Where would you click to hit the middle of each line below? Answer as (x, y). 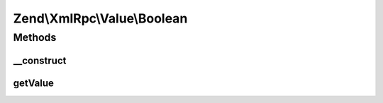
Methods (35, 37)
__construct (40, 60)
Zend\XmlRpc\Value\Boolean (100, 18)
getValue (34, 83)
